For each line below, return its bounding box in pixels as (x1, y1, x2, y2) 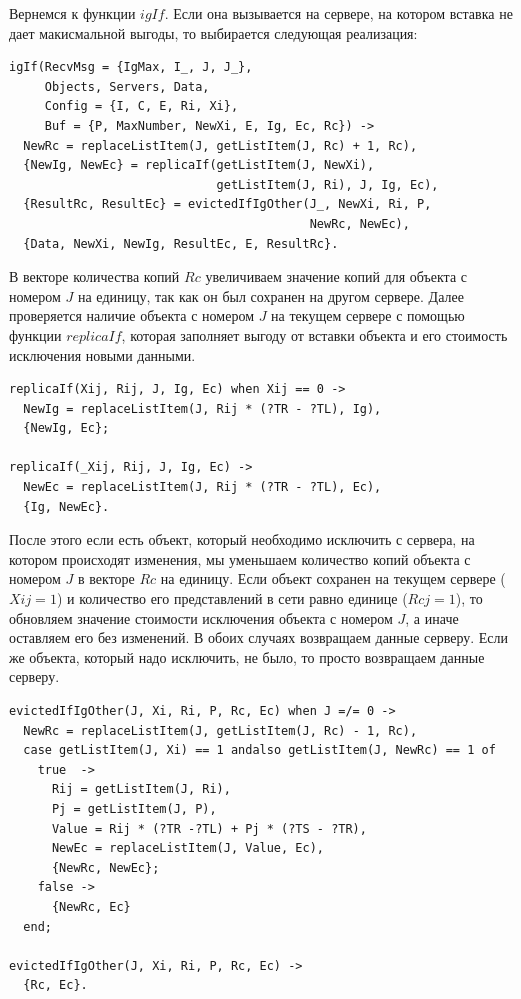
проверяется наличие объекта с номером (9, 305, 254, 326)
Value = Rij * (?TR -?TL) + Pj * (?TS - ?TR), (51, 821, 367, 836)
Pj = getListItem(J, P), (51, 801, 217, 816)
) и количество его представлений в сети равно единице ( (56, 588, 408, 609)
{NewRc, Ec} (51, 899, 131, 914)
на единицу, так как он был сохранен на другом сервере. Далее (78, 285, 464, 306)
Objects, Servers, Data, (44, 79, 210, 94)
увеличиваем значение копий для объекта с (205, 266, 467, 287)
